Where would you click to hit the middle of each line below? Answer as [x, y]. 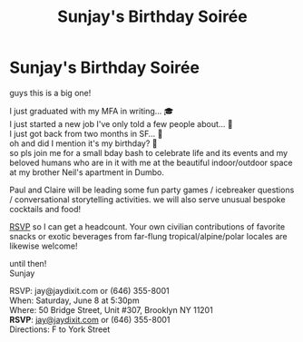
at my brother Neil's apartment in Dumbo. [87, 172]
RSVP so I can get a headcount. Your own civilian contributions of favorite [147, 226]
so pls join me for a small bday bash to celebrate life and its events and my [149, 152]
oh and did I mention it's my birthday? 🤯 [83, 143]
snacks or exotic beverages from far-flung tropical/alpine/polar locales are [148, 236]
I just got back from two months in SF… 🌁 [86, 133]
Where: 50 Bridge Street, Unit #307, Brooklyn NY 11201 [111, 309]
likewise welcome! [44, 246]
